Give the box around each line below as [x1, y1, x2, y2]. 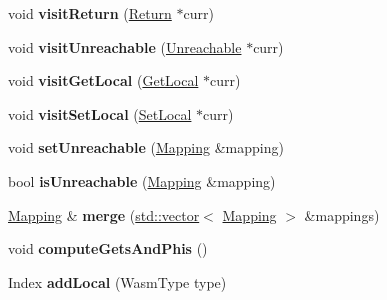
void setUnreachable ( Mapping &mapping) [8, 137, 284, 158]
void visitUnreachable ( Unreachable [8, 36, 242, 57]
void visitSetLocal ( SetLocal [8, 103, 192, 124]
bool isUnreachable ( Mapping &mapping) [8, 170, 276, 191]
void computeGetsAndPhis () [8, 238, 208, 259]
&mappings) [304, 204, 380, 225]
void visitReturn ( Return [8, 3, 172, 23]
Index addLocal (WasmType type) [8, 271, 227, 292]
